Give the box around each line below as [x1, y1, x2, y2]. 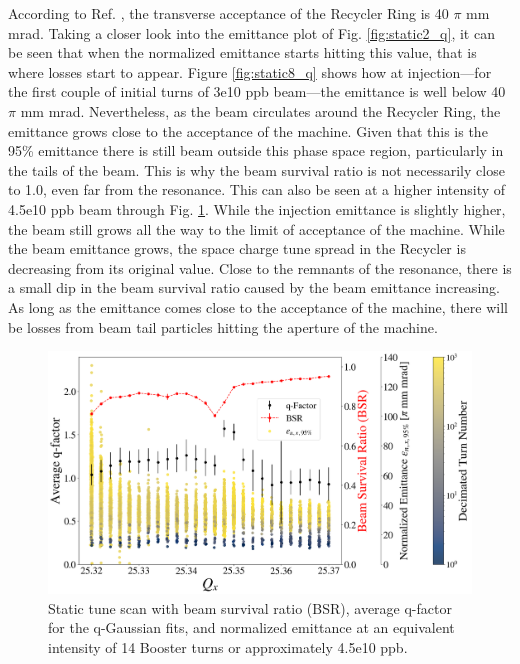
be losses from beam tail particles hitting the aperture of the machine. [8, 316, 438, 337]
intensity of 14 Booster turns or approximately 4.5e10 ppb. [48, 636, 408, 657]
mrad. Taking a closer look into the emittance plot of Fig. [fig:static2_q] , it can [8, 22, 495, 43]
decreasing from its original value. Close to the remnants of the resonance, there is [8, 257, 512, 278]
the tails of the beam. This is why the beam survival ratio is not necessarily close [8, 159, 505, 180]
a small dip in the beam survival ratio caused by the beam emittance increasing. [8, 277, 500, 298]
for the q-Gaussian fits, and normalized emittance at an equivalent [48, 617, 455, 638]
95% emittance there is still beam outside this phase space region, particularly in [8, 140, 504, 161]
